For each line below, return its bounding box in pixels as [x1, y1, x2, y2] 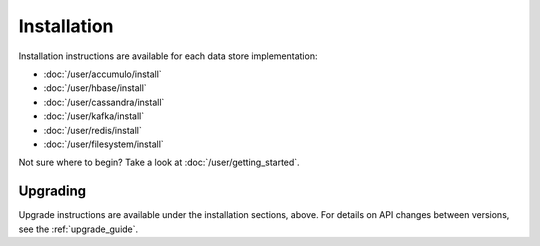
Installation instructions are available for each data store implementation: [18, 50, 318, 62]
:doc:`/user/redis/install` [43, 124, 142, 136]
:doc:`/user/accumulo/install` [43, 68, 162, 80]
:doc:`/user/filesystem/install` [43, 138, 164, 150]
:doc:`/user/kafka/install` [43, 110, 145, 122]
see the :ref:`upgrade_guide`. [18, 223, 139, 235]
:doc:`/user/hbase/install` [43, 82, 147, 94]
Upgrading [18, 183, 87, 200]
